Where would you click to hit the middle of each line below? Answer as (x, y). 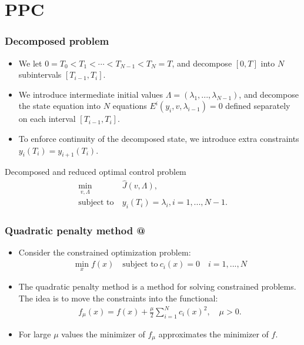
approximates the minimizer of (213, 334)
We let (30, 63)
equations (130, 106)
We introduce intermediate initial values (91, 94)
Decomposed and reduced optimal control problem (96, 172)
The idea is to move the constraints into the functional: (118, 298)
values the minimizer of (103, 334)
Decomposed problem (57, 41)
